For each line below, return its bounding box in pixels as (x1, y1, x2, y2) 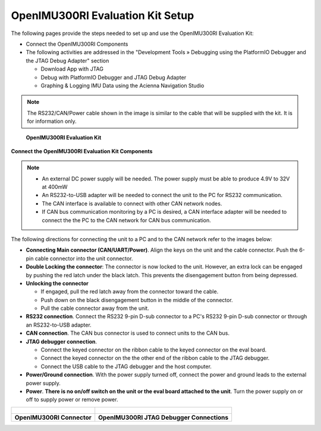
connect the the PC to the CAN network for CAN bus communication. (42, 217, 211, 224)
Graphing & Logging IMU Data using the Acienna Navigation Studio (40, 82, 204, 89)
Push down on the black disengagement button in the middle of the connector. (40, 296, 233, 303)
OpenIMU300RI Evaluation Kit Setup (11, 9, 194, 22)
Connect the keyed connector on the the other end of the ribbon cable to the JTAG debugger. (40, 354, 270, 362)
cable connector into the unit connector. (34, 255, 133, 262)
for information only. (27, 118, 77, 125)
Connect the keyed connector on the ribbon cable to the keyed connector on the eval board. (40, 346, 267, 353)
